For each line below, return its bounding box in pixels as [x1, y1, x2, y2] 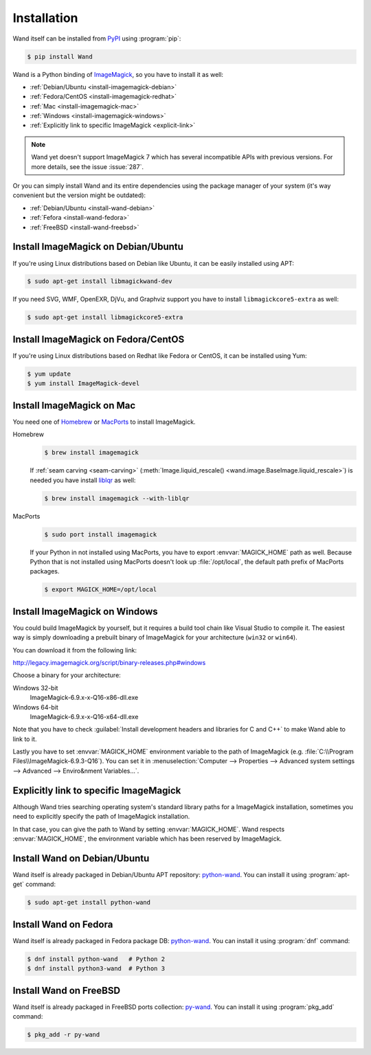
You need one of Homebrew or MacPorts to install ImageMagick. [12, 418, 196, 426]
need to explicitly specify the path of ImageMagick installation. [12, 813, 190, 821]
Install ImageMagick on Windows [12, 605, 158, 617]
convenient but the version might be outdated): [12, 191, 146, 199]
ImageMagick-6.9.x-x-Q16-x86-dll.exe [30, 694, 139, 702]
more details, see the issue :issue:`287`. [31, 162, 144, 171]
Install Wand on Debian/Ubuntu [12, 852, 150, 864]
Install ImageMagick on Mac [12, 399, 136, 411]
